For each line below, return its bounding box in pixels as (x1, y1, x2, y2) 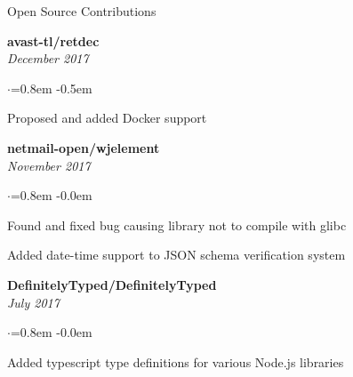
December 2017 (7, 49, 89, 68)
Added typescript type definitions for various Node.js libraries (7, 352, 344, 371)
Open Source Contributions (7, 2, 156, 20)
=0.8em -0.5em (10, 78, 92, 97)
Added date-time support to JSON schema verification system (7, 245, 346, 264)
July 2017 (7, 293, 60, 311)
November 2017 (7, 156, 91, 174)
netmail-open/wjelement (7, 138, 160, 156)
